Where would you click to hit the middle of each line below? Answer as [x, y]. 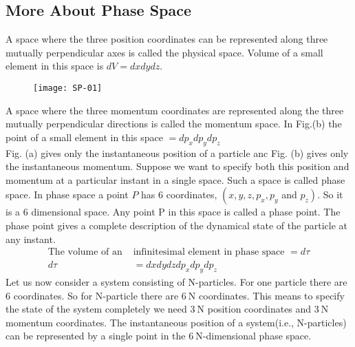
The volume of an [85, 252]
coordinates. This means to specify [272, 295]
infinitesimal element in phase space [209, 252]
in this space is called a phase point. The [254, 212]
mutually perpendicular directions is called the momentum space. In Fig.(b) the [174, 124]
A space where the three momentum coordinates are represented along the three [175, 110]
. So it [330, 194]
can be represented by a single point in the [96, 336]
